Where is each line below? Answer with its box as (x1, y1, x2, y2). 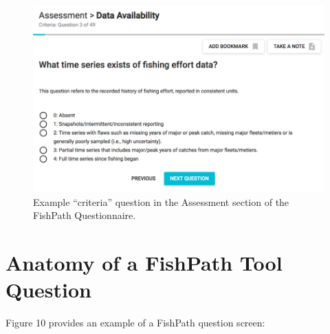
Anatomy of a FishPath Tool (5, 249, 283, 277)
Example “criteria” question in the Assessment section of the (33, 194, 289, 209)
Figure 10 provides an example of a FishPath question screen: (5, 315, 265, 330)
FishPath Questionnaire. (33, 208, 136, 222)
